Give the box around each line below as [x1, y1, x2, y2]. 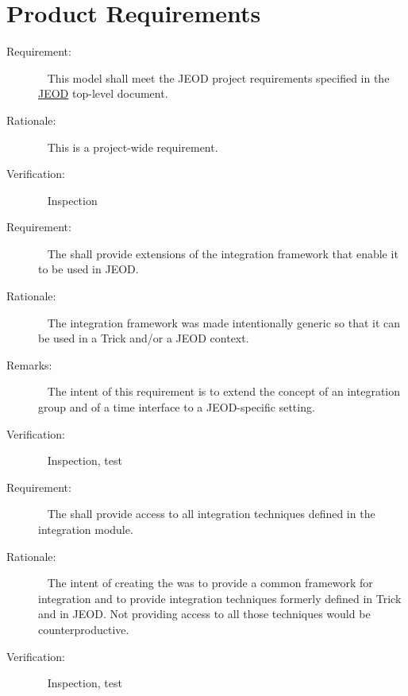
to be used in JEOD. [38, 261, 139, 277]
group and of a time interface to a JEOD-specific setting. [38, 399, 315, 416]
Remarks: [6, 356, 52, 373]
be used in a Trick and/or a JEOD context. [38, 330, 249, 346]
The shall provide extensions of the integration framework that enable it [47, 245, 398, 261]
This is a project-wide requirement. [47, 138, 218, 155]
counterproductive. [38, 621, 129, 637]
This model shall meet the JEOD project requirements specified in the [47, 69, 390, 86]
